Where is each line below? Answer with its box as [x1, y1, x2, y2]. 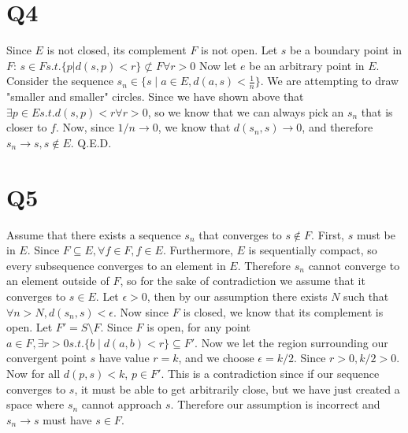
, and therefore [302, 119, 373, 135]
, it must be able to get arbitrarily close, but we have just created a [74, 380, 400, 397]
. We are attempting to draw [260, 72, 399, 89]
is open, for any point [147, 319, 250, 335]
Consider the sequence [6, 72, 113, 89]
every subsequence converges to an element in [6, 257, 226, 273]
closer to [6, 119, 47, 135]
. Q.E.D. [70, 134, 112, 150]
